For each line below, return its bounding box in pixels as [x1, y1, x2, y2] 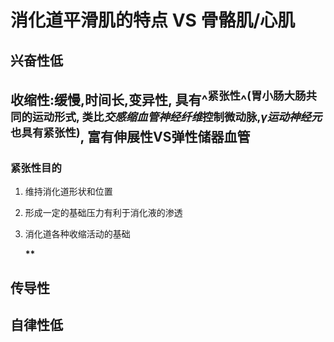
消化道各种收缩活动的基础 [24, 228, 131, 240]
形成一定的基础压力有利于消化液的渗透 [24, 207, 183, 219]
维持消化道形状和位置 [24, 186, 113, 198]
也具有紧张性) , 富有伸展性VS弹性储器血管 [10, 125, 251, 145]
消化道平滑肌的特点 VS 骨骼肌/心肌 [10, 9, 296, 32]
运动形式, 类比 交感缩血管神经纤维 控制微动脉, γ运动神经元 [31, 109, 323, 124]
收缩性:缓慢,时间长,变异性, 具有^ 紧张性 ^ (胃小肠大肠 [10, 88, 307, 108]
